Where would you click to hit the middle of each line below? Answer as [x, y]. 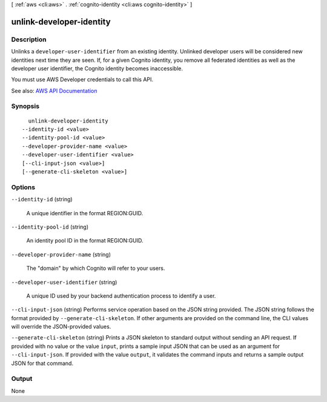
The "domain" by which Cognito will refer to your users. [96, 268]
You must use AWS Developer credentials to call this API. [82, 79]
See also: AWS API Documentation [54, 90]
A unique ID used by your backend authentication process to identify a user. [121, 296]
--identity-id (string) [42, 199]
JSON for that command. [42, 363]
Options [23, 187]
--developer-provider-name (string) [61, 254]
